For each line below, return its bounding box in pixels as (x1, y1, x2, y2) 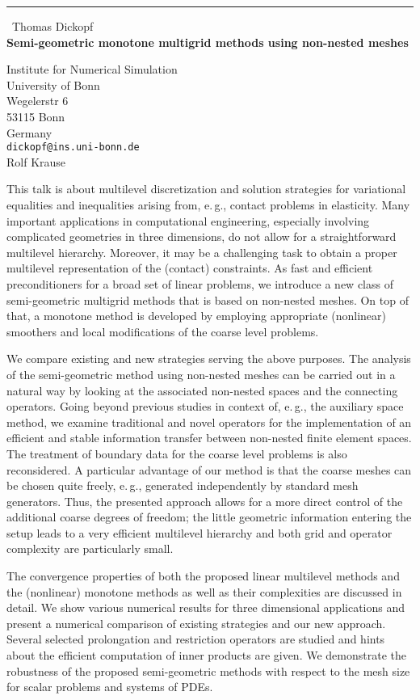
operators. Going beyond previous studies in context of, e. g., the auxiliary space (6, 398, 404, 415)
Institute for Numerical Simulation (6, 61, 178, 78)
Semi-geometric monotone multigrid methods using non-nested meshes (6, 33, 409, 50)
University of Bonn (6, 76, 100, 93)
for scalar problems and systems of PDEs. (6, 678, 213, 695)
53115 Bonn (6, 108, 65, 124)
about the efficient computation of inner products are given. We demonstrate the (6, 647, 406, 664)
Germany (6, 124, 52, 141)
